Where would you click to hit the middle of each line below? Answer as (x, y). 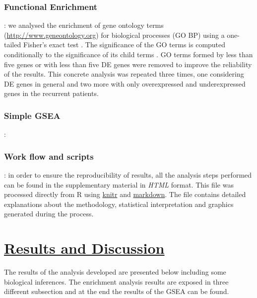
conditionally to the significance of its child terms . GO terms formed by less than (128, 54)
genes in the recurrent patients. (51, 93)
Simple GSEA (32, 115)
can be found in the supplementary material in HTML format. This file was (119, 184)
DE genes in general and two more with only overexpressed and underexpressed (125, 83)
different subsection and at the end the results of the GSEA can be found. (117, 291)
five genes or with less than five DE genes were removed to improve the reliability (128, 64)
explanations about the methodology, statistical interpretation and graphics (119, 204)
